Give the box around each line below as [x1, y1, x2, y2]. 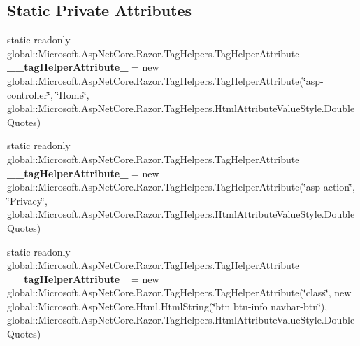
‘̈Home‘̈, [56, 87, 89, 102]
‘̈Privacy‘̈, [7, 193, 48, 207]
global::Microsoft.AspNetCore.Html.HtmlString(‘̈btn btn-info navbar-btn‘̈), [7, 298, 328, 313]
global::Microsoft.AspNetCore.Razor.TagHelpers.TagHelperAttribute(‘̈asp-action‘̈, [7, 179, 355, 194]
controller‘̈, [7, 87, 53, 102]
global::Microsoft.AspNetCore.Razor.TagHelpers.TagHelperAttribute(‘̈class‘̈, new [7, 285, 352, 300]
